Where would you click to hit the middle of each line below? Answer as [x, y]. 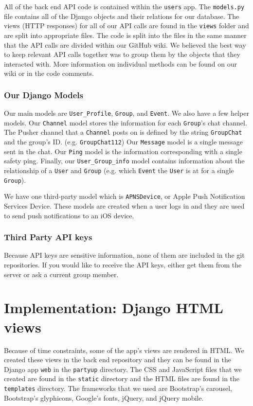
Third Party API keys [48, 237]
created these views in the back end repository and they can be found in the [118, 360]
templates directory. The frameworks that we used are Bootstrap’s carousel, [118, 388]
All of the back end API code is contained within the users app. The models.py [124, 6]
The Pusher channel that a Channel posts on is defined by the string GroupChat [123, 132]
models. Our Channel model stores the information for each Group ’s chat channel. [126, 122]
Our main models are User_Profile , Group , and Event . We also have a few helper [126, 113]
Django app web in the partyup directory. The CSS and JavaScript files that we [123, 369]
